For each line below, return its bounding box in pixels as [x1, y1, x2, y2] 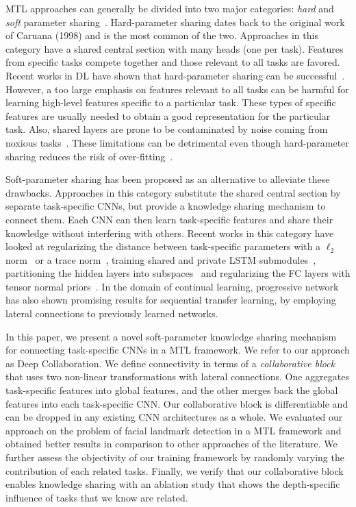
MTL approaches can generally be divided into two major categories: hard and [5, 1, 334, 15]
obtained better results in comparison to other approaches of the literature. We [5, 436, 338, 451]
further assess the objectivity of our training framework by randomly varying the [5, 450, 344, 464]
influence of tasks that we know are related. [5, 490, 188, 504]
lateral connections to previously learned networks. [5, 306, 218, 321]
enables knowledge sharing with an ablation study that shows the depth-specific [5, 477, 340, 491]
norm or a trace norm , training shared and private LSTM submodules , [5, 252, 316, 267]
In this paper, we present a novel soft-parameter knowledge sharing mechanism [5, 329, 337, 343]
